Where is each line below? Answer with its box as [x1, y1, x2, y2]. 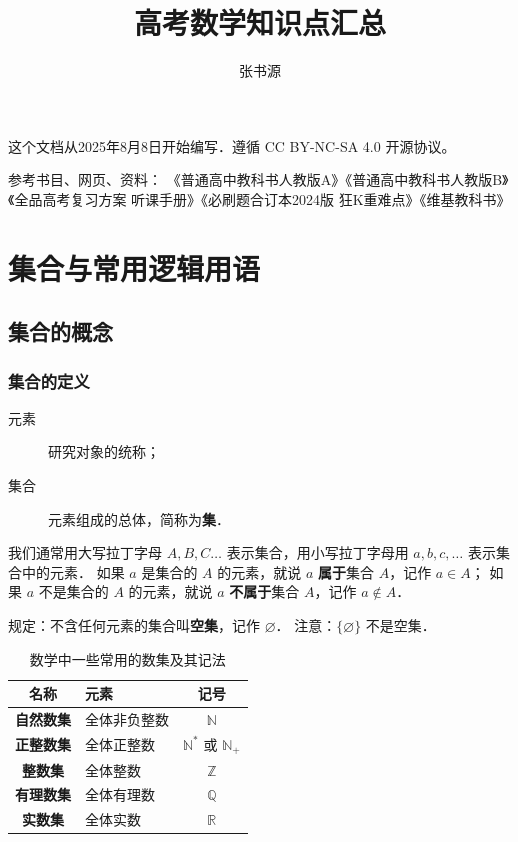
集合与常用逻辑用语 [8, 247, 261, 288]
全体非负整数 [85, 709, 169, 730]
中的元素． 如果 [21, 561, 125, 582]
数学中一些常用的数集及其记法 [29, 648, 226, 669]
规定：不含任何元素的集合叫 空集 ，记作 [8, 615, 260, 636]
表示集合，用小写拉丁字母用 [226, 542, 409, 563]
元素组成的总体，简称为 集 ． [48, 508, 230, 529]
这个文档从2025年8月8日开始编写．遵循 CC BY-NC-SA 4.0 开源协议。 [8, 135, 456, 156]
